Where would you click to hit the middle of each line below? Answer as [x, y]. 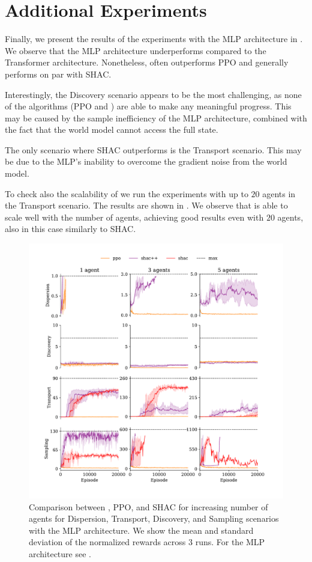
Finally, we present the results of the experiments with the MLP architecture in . [154, 39]
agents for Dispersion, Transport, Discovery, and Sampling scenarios [154, 518]
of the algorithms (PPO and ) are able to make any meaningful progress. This [148, 106]
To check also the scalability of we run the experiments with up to [127, 193]
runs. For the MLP [230, 542]
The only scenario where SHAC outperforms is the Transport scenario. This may [153, 149]
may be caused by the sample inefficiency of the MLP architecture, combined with [156, 118]
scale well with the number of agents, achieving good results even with [134, 217]
